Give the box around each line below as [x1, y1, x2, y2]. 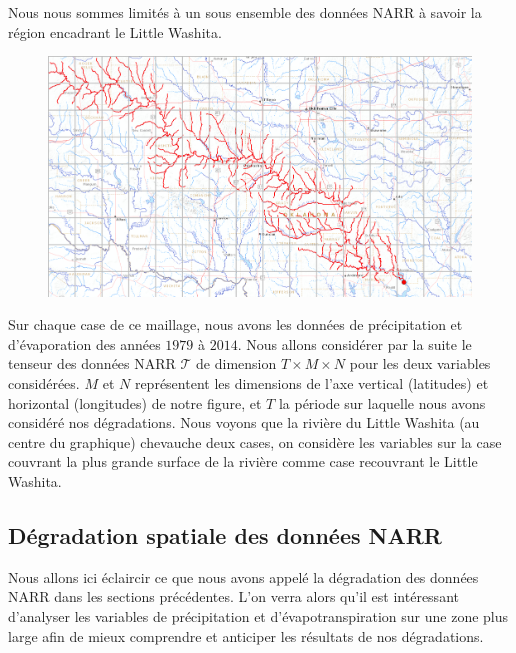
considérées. [8, 372, 80, 393]
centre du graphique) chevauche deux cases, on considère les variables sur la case [8, 431, 502, 452]
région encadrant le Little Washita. [8, 21, 222, 42]
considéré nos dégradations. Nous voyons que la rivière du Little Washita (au [8, 412, 480, 433]
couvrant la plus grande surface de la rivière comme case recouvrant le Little [8, 451, 478, 472]
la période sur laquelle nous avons [278, 392, 486, 413]
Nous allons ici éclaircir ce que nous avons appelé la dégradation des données [8, 566, 479, 587]
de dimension [196, 353, 277, 374]
